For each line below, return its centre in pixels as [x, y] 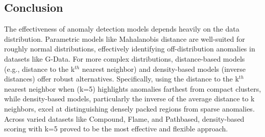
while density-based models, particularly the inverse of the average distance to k [129, 99]
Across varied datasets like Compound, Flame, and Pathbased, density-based [124, 118]
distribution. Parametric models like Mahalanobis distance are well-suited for [125, 38]
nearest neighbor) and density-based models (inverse [164, 68]
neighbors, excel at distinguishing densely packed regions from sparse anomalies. [129, 108]
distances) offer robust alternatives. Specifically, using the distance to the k [122, 79]
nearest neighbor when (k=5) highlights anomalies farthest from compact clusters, [133, 88]
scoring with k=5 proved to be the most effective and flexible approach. [116, 129]
